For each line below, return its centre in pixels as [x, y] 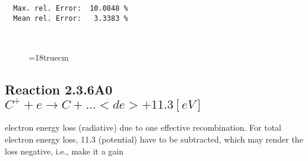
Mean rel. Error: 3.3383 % [71, 18]
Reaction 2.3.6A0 [59, 89]
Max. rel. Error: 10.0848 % [71, 8]
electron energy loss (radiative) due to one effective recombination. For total [143, 127]
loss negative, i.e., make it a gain [64, 151]
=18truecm [49, 57]
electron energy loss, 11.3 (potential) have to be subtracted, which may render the [154, 139]
